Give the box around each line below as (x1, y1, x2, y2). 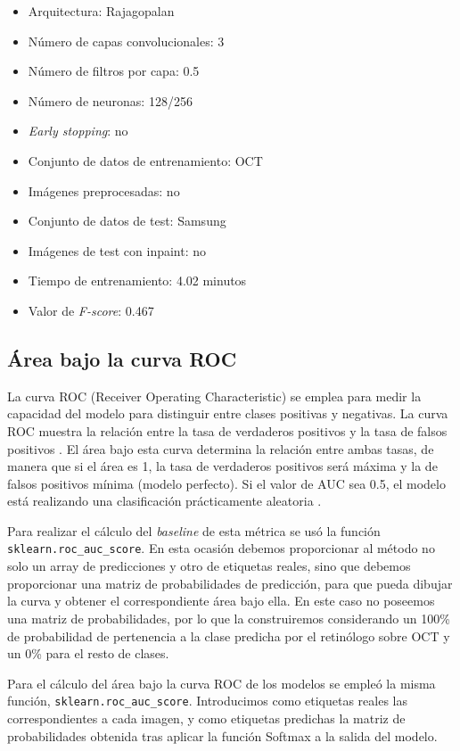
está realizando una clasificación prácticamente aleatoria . (7, 491, 322, 510)
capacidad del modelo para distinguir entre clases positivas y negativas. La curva (7, 404, 448, 423)
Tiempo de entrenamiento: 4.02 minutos (28, 271, 247, 290)
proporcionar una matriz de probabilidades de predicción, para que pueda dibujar (7, 574, 453, 592)
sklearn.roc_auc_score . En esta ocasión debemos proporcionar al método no (7, 539, 435, 557)
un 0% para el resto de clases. (7, 644, 169, 663)
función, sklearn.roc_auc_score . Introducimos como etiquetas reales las (7, 691, 408, 710)
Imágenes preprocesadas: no (28, 181, 180, 200)
